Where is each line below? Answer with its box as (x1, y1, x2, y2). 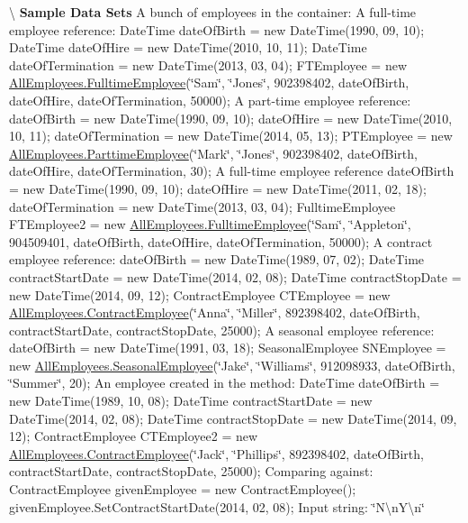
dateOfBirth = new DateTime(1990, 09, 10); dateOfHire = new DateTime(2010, (9, 108, 453, 127)
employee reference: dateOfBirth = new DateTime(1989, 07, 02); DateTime (9, 250, 425, 269)
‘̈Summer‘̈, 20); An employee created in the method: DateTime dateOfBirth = (9, 373, 440, 392)
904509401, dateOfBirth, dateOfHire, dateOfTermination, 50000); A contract (9, 232, 433, 251)
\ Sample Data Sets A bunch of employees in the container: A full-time (9, 3, 417, 21)
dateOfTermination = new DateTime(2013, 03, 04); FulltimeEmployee (9, 197, 396, 216)
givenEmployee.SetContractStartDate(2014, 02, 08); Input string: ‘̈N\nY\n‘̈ (9, 497, 425, 516)
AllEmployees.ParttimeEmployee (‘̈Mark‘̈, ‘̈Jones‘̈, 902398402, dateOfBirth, (9, 143, 418, 162)
